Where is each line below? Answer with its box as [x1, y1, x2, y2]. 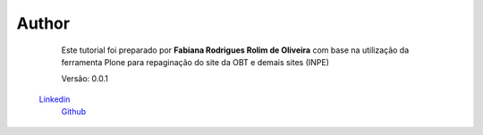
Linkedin [38, 94, 71, 105]
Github [61, 106, 87, 117]
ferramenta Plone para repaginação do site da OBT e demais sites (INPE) [61, 56, 330, 67]
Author [16, 13, 71, 33]
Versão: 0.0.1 [61, 73, 109, 84]
